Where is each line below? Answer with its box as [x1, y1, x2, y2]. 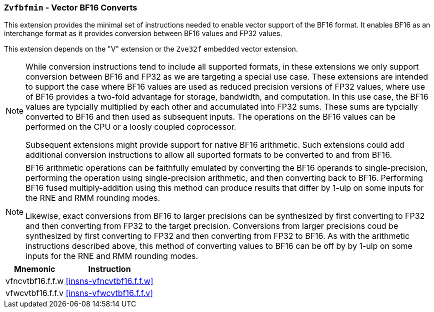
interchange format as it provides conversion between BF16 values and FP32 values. [4, 29, 282, 38]
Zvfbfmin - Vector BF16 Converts [4, 3, 137, 13]
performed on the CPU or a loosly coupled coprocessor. [25, 122, 236, 132]
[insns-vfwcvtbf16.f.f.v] [65, 288, 153, 298]
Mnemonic [13, 264, 55, 274]
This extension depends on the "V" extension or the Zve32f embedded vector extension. [4, 45, 298, 54]
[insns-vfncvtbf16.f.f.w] [65, 276, 153, 286]
